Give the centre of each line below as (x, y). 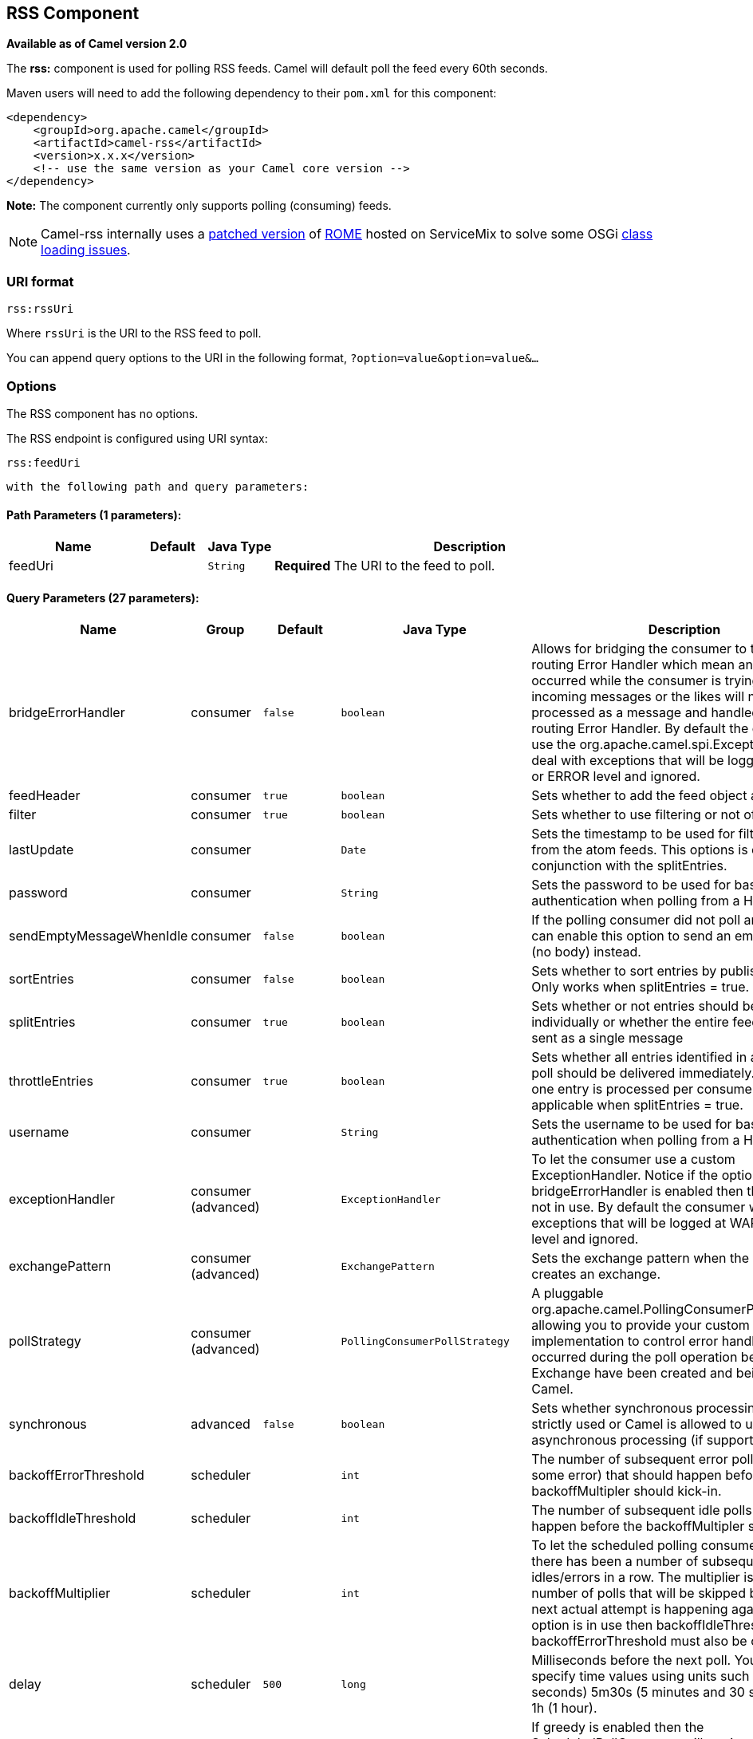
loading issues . (86, 250)
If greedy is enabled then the (618, 1727)
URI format (40, 281)
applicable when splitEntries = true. (637, 1105)
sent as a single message (607, 1038)
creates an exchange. (596, 1274)
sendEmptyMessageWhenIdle (99, 936)
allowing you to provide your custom (641, 1325)
